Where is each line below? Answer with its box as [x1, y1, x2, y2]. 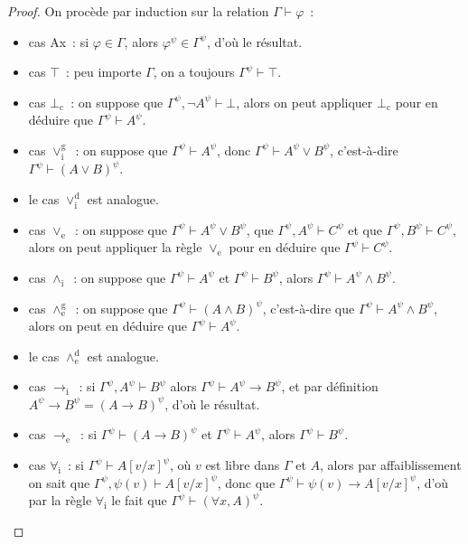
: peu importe [66, 62, 142, 81]
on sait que [28, 473, 90, 492]
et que [348, 220, 382, 239]
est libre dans [205, 455, 280, 474]
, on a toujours [153, 62, 235, 81]
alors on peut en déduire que [28, 316, 187, 335]
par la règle [28, 491, 92, 510]
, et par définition [281, 377, 379, 396]
